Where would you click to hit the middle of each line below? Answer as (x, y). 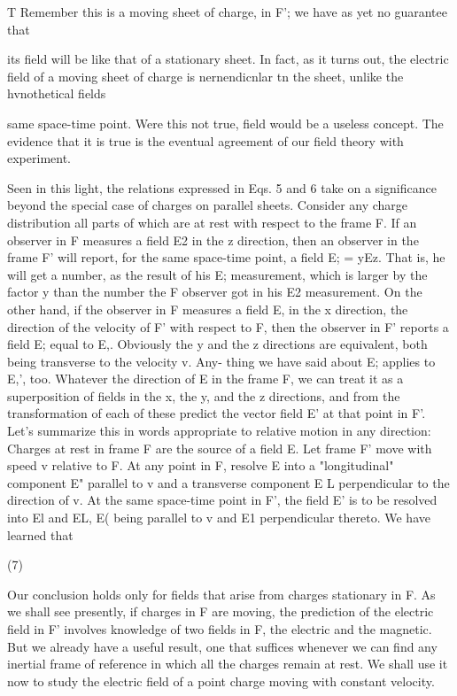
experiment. (39, 158)
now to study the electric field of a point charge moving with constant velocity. (221, 681)
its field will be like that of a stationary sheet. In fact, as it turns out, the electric (228, 59)
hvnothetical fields (57, 93)
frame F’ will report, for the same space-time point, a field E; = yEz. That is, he (226, 257)
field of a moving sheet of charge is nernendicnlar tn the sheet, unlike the (205, 76)
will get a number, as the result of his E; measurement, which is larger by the (217, 274)
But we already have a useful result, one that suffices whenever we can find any (222, 646)
